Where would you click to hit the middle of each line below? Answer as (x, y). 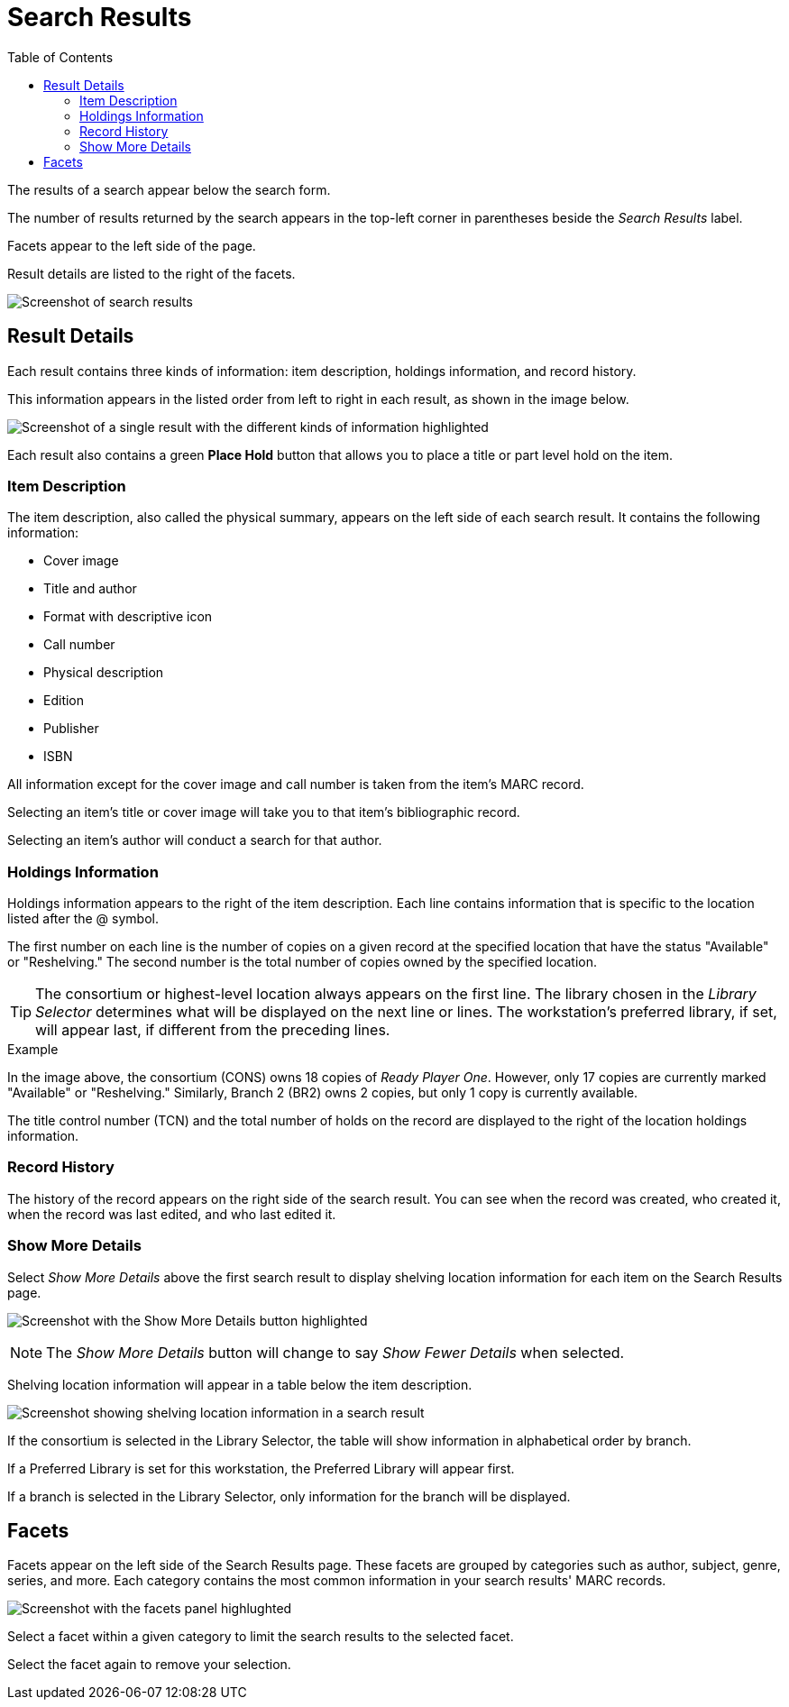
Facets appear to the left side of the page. (132, 245)
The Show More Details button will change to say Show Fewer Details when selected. (335, 1352)
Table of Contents (60, 57)
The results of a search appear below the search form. (169, 189)
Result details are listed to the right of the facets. (151, 273)
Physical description (104, 673)
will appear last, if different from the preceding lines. (213, 1030)
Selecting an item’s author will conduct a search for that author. (195, 840)
